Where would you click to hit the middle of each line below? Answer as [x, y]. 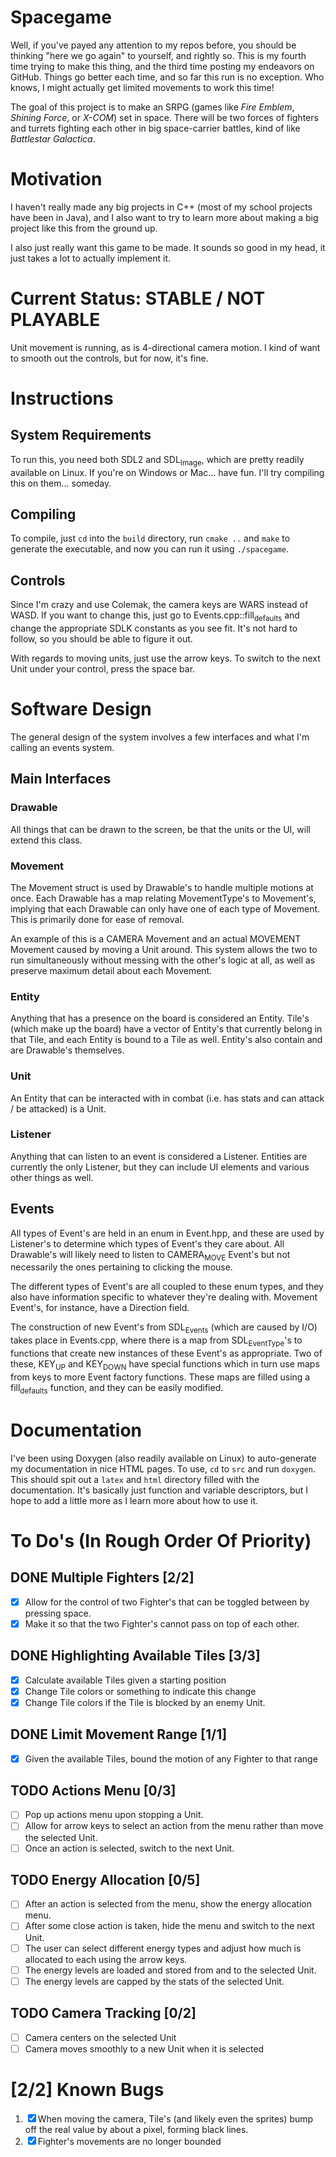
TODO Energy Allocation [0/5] [105, 1879]
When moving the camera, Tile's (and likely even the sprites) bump [175, 2118]
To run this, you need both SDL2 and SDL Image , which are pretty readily [157, 460]
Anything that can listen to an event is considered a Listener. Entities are [159, 1156]
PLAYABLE [55, 320]
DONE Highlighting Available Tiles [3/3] [135, 1656]
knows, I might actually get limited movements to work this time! [142, 87]
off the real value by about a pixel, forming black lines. [136, 2129]
